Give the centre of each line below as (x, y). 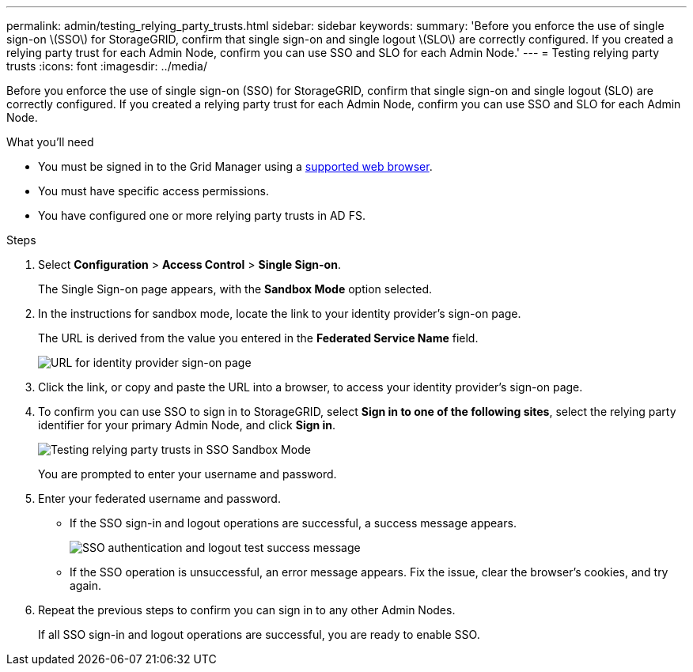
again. (86, 585)
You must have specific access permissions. (154, 191)
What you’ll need (50, 142)
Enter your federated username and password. (159, 498)
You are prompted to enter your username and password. (187, 474)
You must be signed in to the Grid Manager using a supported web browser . (235, 166)
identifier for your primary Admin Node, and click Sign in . (187, 425)
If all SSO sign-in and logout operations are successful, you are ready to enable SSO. (259, 634)
